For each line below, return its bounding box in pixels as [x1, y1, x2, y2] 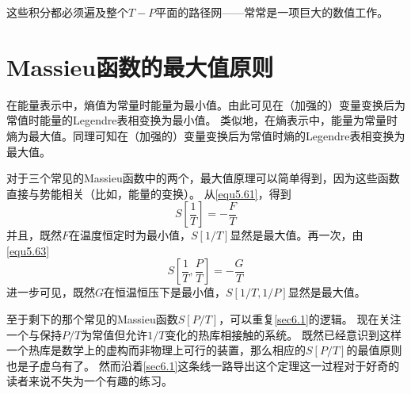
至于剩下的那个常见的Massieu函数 [6, 311, 178, 327]
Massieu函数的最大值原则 [6, 50, 274, 82]
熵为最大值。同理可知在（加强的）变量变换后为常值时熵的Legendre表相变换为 [6, 127, 405, 143]
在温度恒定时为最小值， [69, 227, 192, 243]
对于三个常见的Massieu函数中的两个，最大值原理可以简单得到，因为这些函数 [6, 170, 400, 186]
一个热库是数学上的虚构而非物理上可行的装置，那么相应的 [6, 342, 306, 358]
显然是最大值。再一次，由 [230, 227, 363, 243]
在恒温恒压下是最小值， [104, 284, 226, 300]
